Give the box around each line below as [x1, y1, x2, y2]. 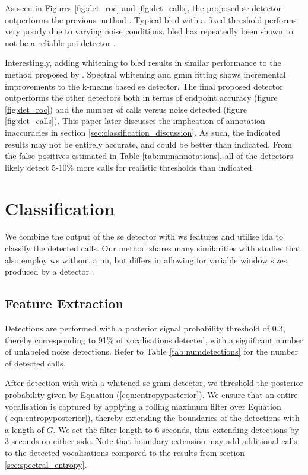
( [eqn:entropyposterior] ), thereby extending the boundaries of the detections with [5, 412, 300, 424]
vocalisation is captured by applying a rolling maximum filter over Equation [5, 400, 281, 412]
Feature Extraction [5, 294, 123, 313]
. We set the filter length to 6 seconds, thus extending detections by [53, 423, 299, 435]
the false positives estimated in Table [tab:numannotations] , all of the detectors [5, 149, 293, 162]
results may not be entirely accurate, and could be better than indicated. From [5, 138, 292, 150]
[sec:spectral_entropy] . [5, 458, 87, 470]
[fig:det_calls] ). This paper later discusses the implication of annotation [5, 114, 265, 127]
